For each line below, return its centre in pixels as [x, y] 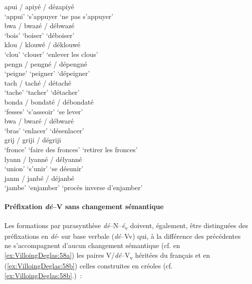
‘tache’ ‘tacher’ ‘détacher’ [42, 92]
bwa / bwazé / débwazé [39, 26]
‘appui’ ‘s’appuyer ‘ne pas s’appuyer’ [59, 16]
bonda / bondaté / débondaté [49, 101]
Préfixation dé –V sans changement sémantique [84, 206]
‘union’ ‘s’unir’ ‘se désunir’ [44, 169]
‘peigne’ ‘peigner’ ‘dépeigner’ [47, 73]
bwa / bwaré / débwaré [39, 121]
